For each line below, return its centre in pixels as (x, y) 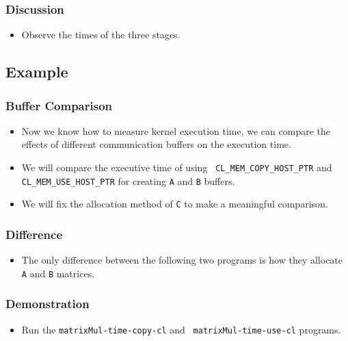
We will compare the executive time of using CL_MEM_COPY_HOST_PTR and (177, 167)
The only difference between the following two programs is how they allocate (182, 260)
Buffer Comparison (59, 105)
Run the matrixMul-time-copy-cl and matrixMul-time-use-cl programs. (181, 329)
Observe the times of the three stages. (101, 35)
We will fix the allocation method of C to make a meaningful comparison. (175, 204)
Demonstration (48, 304)
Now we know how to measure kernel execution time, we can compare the (176, 130)
